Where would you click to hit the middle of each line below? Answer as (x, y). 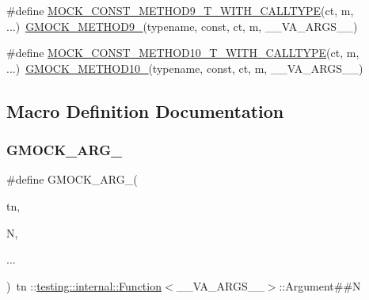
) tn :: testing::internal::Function (84, 285)
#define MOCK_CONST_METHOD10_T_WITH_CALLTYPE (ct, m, (183, 53)
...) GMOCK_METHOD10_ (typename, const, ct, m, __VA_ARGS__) (185, 68)
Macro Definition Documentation (145, 110)
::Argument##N (320, 285)
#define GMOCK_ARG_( (72, 179)
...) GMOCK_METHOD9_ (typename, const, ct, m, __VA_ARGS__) (182, 26)
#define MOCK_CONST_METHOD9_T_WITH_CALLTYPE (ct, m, (180, 10)
